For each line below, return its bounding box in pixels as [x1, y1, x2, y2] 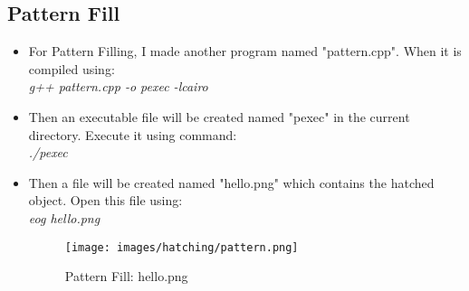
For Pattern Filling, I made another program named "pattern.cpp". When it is [28, 42, 462, 61]
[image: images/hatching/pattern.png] [64, 240, 299, 254]
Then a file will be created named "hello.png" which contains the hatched [28, 173, 435, 192]
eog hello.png [28, 208, 100, 227]
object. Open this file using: [28, 191, 183, 210]
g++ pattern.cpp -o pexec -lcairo [28, 77, 208, 96]
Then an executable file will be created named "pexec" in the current [28, 107, 410, 126]
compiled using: [28, 59, 115, 78]
